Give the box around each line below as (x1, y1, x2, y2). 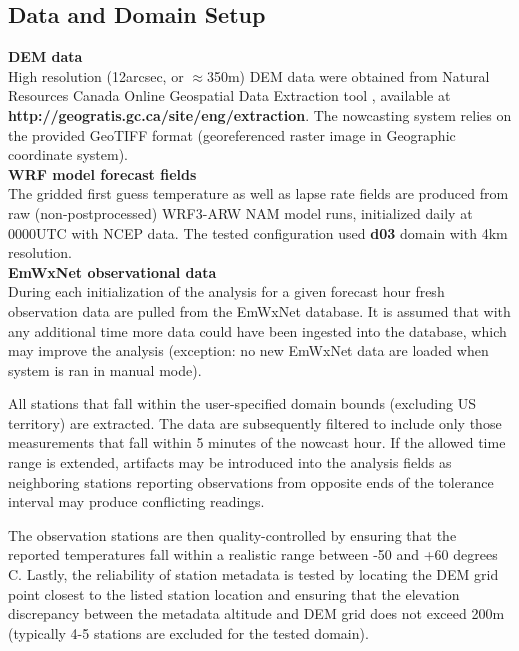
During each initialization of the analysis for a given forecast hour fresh (8, 281, 445, 302)
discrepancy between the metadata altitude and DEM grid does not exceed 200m (8, 603, 505, 624)
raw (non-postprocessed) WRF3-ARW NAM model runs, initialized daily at (8, 202, 473, 223)
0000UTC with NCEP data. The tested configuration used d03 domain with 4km (8, 222, 508, 243)
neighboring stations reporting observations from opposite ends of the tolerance (8, 471, 494, 492)
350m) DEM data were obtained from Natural (206, 65, 490, 86)
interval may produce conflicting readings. (8, 491, 265, 512)
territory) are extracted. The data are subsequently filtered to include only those (8, 412, 502, 433)
